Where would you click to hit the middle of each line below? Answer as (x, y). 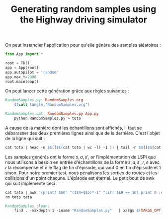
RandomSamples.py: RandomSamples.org (44, 100)
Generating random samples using (83, 9)
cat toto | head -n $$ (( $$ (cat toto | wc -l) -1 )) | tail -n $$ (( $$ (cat (83, 147)
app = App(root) (22, 68)
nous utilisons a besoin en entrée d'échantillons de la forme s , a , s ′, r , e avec (83, 162)
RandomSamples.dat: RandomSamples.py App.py (52, 114)
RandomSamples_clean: (28, 206)
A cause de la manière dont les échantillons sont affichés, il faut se (74, 128)
